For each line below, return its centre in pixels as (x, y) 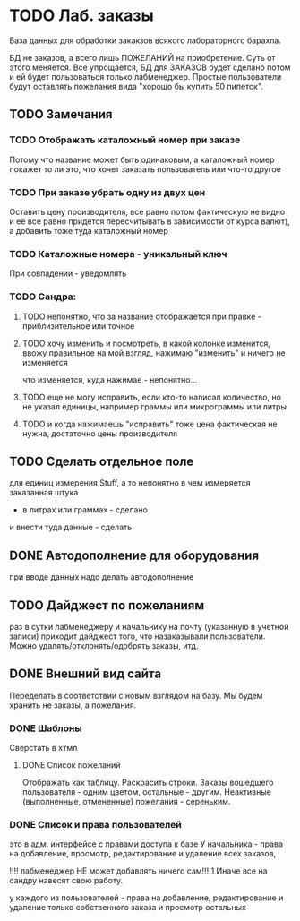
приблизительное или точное (78, 326)
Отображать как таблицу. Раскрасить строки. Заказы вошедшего (148, 783)
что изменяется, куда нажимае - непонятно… (110, 379)
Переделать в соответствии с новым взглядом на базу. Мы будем (136, 695)
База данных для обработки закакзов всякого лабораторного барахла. (146, 40)
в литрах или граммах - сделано (85, 510)
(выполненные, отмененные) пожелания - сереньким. (126, 802)
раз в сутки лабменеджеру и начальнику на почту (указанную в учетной (149, 626)
